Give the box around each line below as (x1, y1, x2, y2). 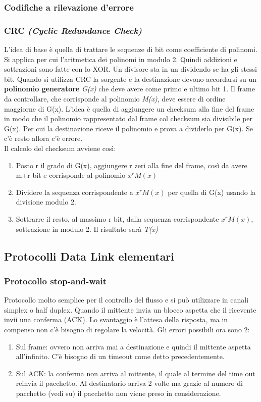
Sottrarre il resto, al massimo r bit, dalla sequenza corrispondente (16, 213, 219, 224)
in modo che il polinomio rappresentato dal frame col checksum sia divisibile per (4, 113, 253, 124)
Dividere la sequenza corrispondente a (16, 186, 133, 197)
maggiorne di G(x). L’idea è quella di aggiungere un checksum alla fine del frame (4, 103, 254, 114)
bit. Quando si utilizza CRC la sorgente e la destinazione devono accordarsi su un (4, 73, 257, 84)
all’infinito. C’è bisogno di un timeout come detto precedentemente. (16, 351, 225, 362)
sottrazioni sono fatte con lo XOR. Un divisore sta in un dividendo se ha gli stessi (4, 64, 257, 74)
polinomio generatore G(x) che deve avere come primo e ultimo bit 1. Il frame (4, 83, 255, 94)
